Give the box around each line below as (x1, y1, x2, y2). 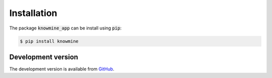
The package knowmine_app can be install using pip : (9, 25, 122, 31)
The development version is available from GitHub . (9, 66, 114, 72)
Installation (9, 7, 57, 18)
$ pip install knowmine (20, 38, 79, 44)
